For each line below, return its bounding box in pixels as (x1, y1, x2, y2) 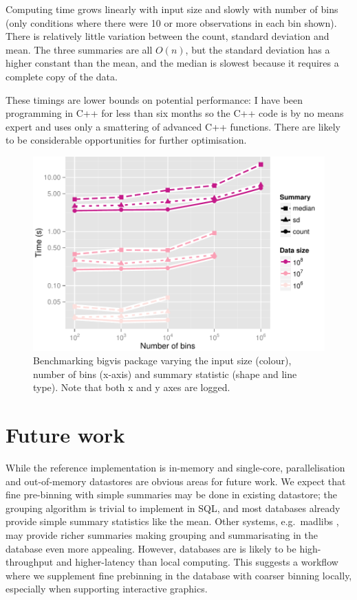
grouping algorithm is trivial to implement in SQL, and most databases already (6, 500, 340, 515)
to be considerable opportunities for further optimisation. (6, 133, 247, 147)
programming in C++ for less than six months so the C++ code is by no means (6, 106, 344, 120)
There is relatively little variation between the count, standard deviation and (6, 29, 329, 43)
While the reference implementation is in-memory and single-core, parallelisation (6, 460, 345, 475)
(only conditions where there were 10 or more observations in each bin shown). (6, 15, 337, 30)
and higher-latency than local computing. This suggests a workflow (56, 555, 338, 569)
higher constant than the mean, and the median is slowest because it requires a (6, 56, 339, 70)
